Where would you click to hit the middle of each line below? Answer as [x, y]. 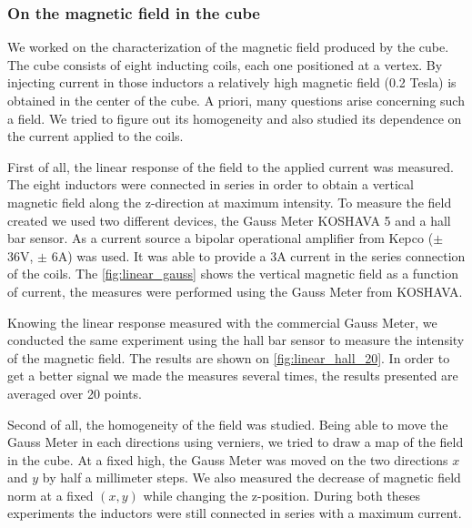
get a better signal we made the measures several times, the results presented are [233, 376]
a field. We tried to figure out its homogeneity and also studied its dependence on [235, 118]
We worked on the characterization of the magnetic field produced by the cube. [228, 47]
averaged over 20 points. [75, 393]
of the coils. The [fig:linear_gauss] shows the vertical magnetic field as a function [233, 274]
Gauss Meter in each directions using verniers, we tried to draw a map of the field [236, 442]
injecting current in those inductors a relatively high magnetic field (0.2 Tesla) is [232, 82]
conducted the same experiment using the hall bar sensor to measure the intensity [236, 340]
